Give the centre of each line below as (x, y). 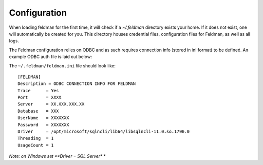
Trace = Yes (38, 91)
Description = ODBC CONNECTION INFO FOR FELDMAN (77, 84)
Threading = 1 (36, 138)
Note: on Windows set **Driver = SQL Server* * (57, 156)
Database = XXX (38, 111)
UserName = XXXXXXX (43, 118)
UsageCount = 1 (36, 145)
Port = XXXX (40, 97)
